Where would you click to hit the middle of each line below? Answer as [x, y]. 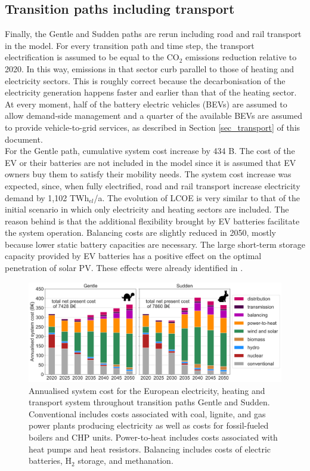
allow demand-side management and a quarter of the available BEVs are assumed [154, 116]
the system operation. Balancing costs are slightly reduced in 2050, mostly [140, 233]
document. [24, 139]
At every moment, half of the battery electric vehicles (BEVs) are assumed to [146, 104]
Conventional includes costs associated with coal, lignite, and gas [147, 413]
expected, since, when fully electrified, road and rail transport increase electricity [153, 185]
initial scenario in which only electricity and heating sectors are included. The [147, 209]
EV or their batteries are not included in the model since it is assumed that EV [151, 162]
